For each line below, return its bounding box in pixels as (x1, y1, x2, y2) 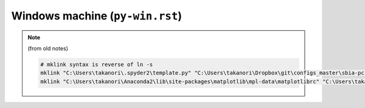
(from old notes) (27, 44, 68, 52)
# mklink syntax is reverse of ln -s (40, 61, 153, 68)
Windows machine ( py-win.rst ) (11, 9, 182, 22)
